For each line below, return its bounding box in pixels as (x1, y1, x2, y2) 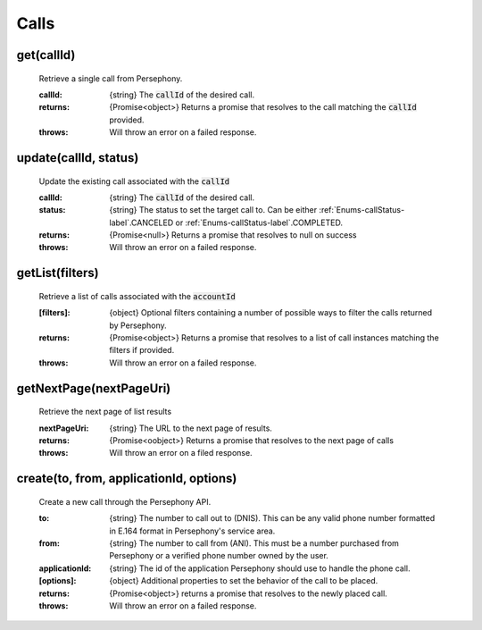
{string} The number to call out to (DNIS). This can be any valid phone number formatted (109, 513, 436, 524)
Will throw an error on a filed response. (109, 448, 253, 458)
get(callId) (16, 47, 76, 63)
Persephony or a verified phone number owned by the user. (109, 550, 329, 561)
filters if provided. (109, 345, 175, 356)
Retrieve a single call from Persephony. (38, 72, 183, 84)
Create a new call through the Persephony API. (38, 496, 212, 507)
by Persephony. (109, 320, 167, 331)
